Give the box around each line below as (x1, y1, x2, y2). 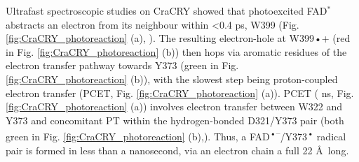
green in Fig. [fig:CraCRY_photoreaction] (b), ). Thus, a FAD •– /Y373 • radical (6, 127, 346, 143)
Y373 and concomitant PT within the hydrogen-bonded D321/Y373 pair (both (6, 112, 344, 127)
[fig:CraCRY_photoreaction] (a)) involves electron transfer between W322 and (6, 99, 343, 114)
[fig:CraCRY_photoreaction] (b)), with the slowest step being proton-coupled (6, 71, 338, 86)
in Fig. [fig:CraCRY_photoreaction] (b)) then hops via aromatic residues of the (6, 44, 347, 59)
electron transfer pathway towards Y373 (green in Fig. (6, 58, 239, 73)
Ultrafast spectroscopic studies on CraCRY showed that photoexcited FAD (6, 3, 327, 17)
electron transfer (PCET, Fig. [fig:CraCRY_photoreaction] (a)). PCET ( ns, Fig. (6, 85, 354, 100)
